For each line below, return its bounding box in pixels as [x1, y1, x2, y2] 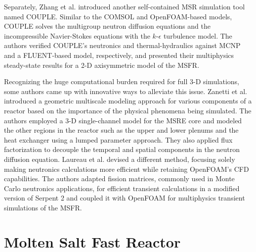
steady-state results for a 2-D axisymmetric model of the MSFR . [4, 59, 200, 70]
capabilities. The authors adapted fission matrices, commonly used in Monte [4, 173, 235, 184]
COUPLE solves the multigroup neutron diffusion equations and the [4, 21, 211, 31]
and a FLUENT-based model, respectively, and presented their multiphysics [4, 50, 234, 60]
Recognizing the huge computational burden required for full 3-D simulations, [4, 76, 239, 87]
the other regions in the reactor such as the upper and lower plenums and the [4, 125, 239, 135]
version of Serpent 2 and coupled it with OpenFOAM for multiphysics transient [4, 193, 245, 203]
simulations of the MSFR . [4, 202, 82, 212]
